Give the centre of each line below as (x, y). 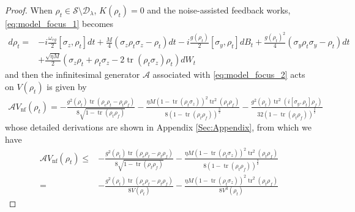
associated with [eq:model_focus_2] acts (229, 74)
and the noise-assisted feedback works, (219, 10)
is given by (67, 86)
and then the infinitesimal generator (73, 74)
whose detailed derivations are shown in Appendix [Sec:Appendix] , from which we (158, 127)
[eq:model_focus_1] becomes (59, 23)
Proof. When (29, 10)
